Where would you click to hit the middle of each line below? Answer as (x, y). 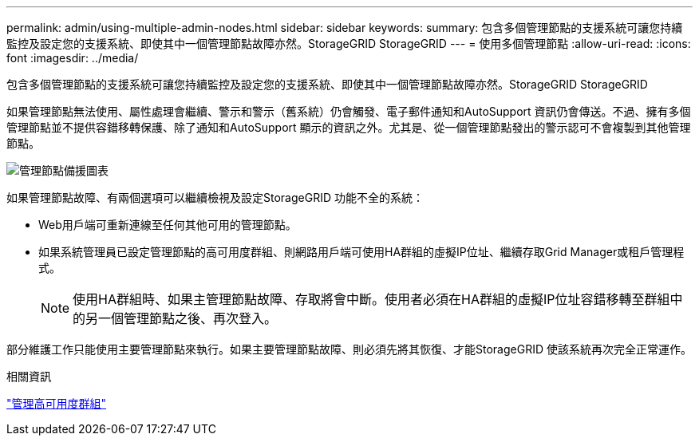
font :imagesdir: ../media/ (73, 58)
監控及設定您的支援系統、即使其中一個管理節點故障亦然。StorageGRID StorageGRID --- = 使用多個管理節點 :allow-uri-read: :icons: (349, 43)
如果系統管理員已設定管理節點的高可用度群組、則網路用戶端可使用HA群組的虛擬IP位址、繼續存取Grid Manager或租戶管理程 (361, 252)
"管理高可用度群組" (57, 403)
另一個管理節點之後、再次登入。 (182, 318)
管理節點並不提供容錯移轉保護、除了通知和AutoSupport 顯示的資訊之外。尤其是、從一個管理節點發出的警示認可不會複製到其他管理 (349, 127)
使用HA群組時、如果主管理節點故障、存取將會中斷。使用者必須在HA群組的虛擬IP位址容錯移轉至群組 (371, 299)
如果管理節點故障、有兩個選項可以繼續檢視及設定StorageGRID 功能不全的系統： (215, 197)
